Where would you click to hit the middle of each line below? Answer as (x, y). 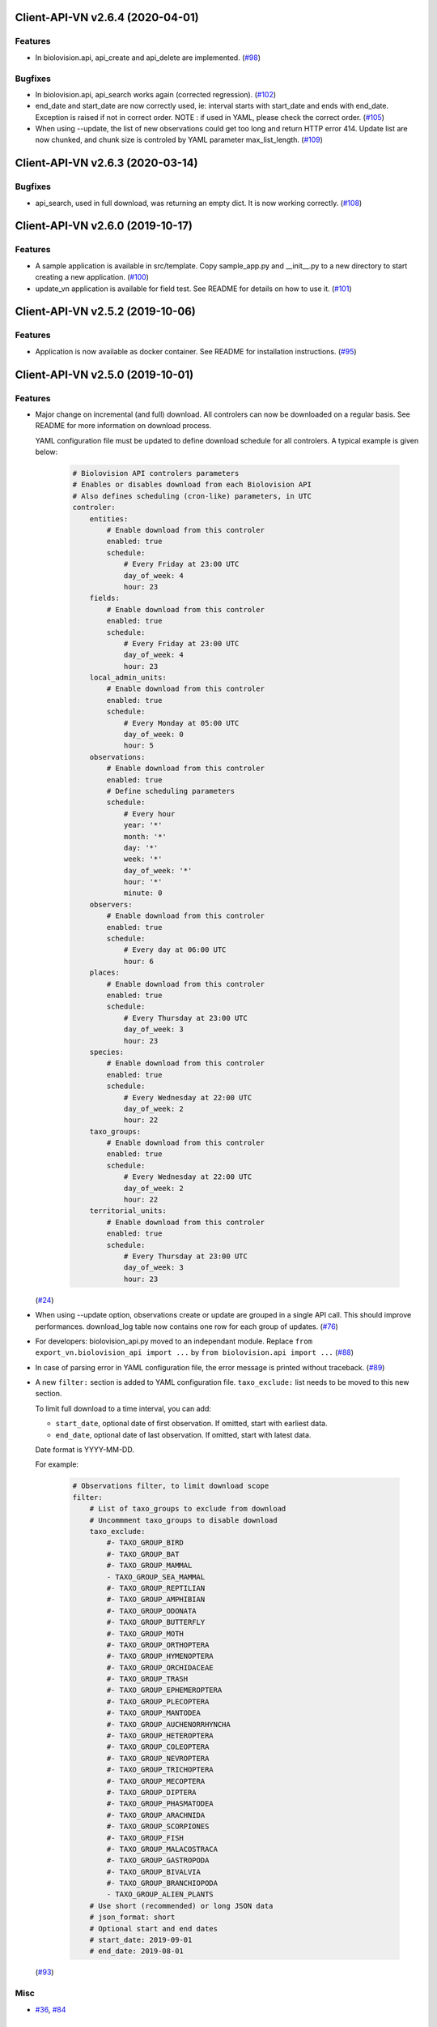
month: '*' (145, 836)
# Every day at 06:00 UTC (175, 950)
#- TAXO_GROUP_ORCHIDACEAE (160, 1667)
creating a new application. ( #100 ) (92, 277)
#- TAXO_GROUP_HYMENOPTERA (160, 1656)
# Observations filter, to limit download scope (171, 1486)
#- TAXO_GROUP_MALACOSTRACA (162, 1849)
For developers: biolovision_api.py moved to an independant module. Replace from (174, 1341)
